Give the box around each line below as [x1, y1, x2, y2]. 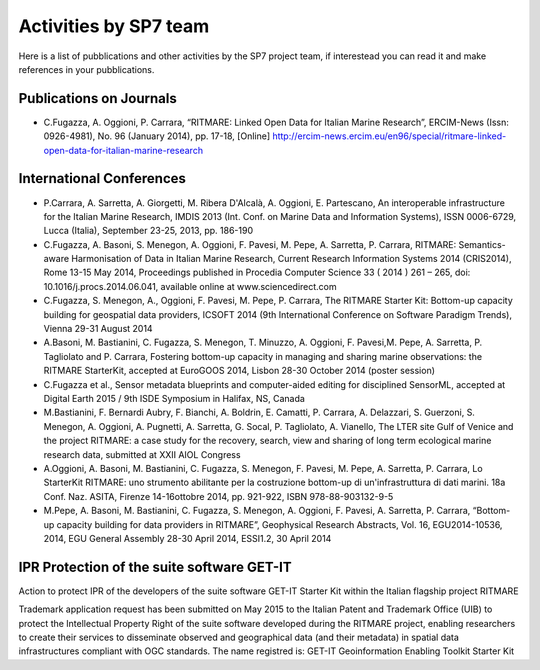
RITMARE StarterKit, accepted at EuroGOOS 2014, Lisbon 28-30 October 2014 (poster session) [43, 365, 435, 377]
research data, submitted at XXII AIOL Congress [43, 448, 241, 460]
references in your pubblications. [18, 63, 155, 75]
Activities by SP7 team [18, 15, 210, 37]
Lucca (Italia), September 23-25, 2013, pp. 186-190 [43, 225, 254, 237]
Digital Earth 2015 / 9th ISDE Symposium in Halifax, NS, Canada [43, 393, 305, 404]
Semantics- [458, 238, 507, 250]
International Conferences [18, 170, 187, 187]
